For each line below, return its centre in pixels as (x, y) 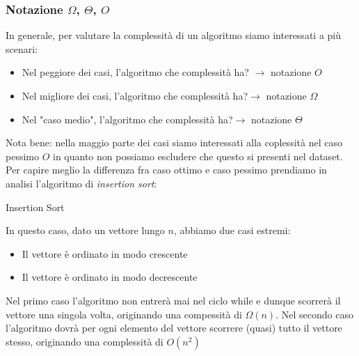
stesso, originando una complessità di (85, 341)
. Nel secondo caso (314, 314)
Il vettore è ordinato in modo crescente (105, 253)
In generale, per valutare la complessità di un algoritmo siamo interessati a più (174, 35)
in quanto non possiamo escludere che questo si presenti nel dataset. (198, 156)
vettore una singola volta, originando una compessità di (124, 314)
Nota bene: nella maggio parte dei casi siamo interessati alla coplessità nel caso (174, 142)
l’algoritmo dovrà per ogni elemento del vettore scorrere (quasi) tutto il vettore (174, 328)
